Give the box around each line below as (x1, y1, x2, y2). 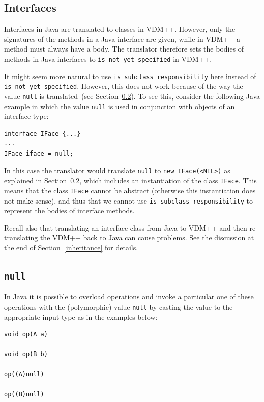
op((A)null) (4, 370, 44, 378)
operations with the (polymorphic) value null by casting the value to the (4, 301, 233, 312)
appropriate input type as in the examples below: (4, 311, 158, 322)
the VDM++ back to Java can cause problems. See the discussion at (40, 232, 254, 243)
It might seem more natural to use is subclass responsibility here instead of (4, 70, 256, 81)
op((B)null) (4, 390, 44, 398)
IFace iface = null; (4, 150, 74, 158)
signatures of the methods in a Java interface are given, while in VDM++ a (4, 33, 240, 44)
